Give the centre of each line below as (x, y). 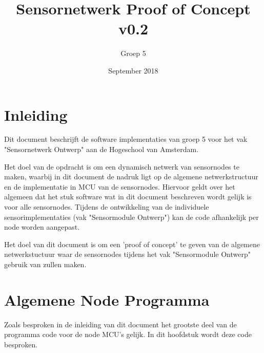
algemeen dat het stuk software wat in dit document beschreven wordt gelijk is (128, 197)
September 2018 (133, 70)
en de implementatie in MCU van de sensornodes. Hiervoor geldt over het (120, 186)
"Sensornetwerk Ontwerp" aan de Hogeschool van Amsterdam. (101, 149)
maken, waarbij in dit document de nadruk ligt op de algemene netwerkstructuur (131, 177)
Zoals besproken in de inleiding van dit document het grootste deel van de (120, 324)
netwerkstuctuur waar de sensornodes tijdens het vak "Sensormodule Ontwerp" (127, 254)
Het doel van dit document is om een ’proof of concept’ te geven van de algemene (132, 244)
